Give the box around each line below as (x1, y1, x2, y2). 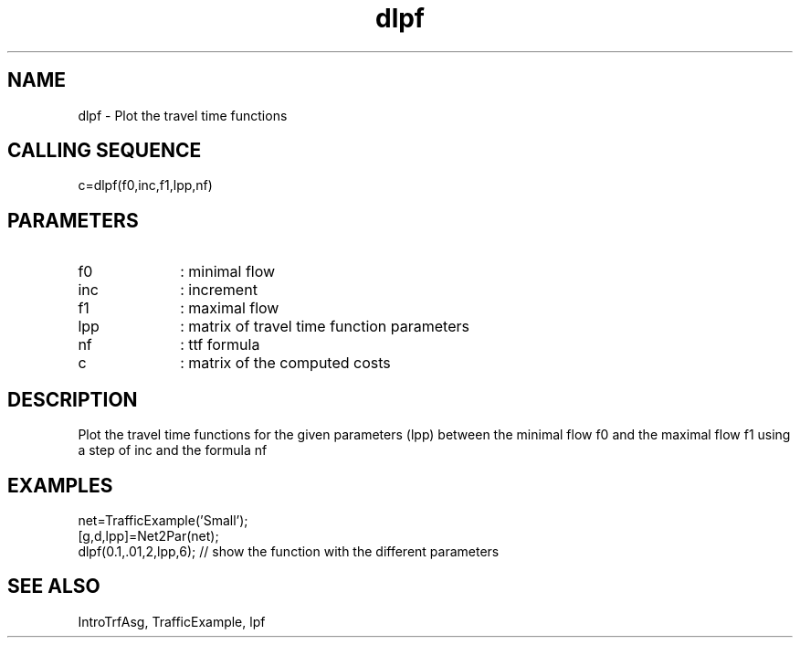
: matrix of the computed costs (180, 354, 391, 373)
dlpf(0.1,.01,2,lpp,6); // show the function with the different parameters (78, 543, 500, 559)
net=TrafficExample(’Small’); (78, 512, 248, 528)
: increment (180, 280, 258, 300)
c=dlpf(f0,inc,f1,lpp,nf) (78, 177, 213, 194)
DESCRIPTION (7, 387, 138, 411)
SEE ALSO (7, 575, 100, 598)
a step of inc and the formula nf (78, 442, 268, 459)
